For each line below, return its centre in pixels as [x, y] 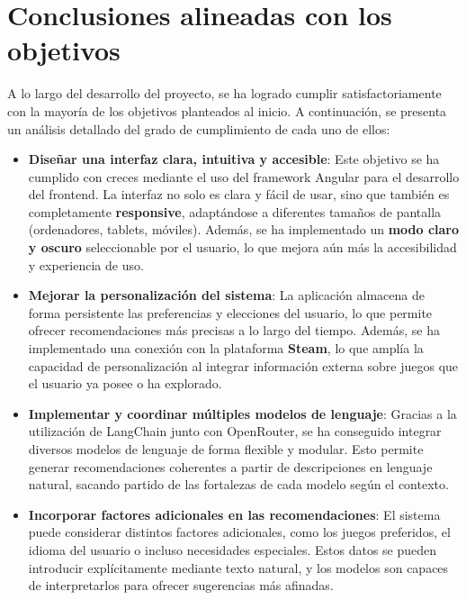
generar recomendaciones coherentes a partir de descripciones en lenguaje [230, 466]
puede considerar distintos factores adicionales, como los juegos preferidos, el [239, 532]
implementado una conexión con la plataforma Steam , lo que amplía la [226, 348]
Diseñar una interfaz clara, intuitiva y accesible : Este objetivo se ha [234, 159]
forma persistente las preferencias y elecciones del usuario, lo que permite [230, 312]
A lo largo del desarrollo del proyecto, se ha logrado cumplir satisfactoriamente [224, 93]
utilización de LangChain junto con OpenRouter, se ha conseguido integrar [235, 431]
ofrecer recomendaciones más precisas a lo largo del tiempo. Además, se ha [234, 330]
